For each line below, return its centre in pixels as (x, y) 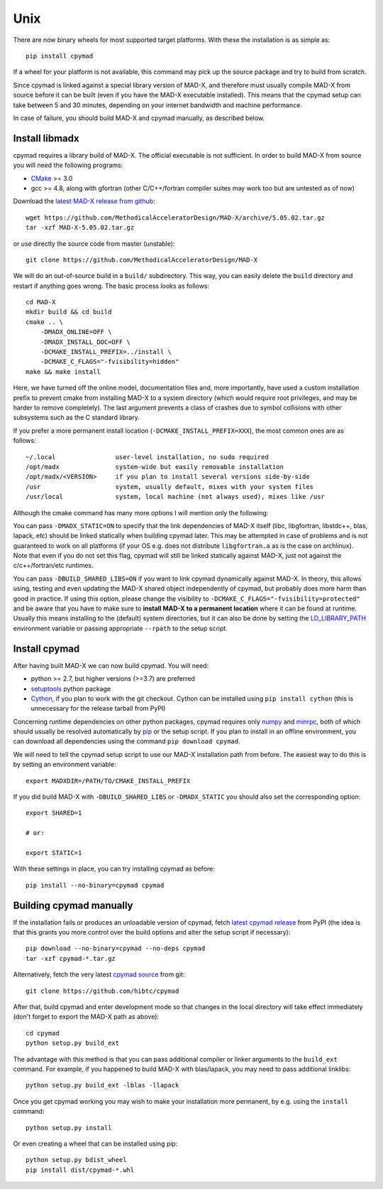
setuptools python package (71, 689)
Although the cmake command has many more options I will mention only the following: (141, 512)
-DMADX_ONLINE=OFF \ (76, 332)
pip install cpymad (60, 56)
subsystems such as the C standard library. (76, 418)
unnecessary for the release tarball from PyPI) (98, 709)
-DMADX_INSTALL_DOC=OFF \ (85, 342)
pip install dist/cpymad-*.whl (80, 1170)
